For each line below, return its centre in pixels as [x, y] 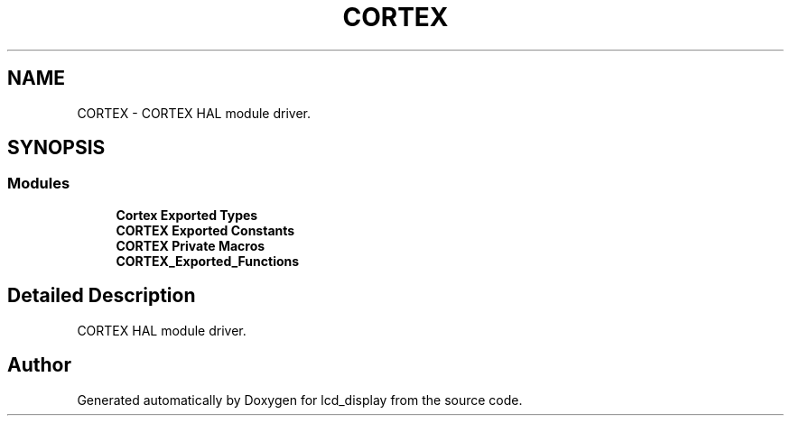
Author [39, 365]
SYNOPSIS [56, 148]
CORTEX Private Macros [191, 245]
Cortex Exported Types [187, 215]
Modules [39, 184]
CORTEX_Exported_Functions [208, 261]
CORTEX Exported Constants [205, 230]
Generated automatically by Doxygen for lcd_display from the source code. [300, 400]
